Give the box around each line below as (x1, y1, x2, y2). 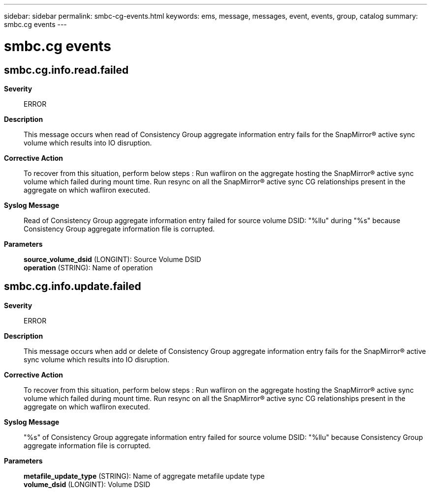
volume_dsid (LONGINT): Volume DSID (24, 480, 151, 489)
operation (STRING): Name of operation (24, 263, 153, 272)
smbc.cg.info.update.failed (4, 280, 141, 293)
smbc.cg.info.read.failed (4, 63, 129, 76)
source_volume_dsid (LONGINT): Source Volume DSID (24, 255, 201, 263)
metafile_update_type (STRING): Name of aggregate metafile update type (24, 471, 265, 480)
